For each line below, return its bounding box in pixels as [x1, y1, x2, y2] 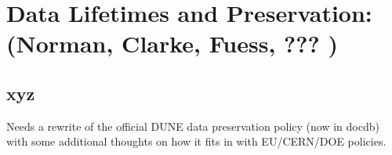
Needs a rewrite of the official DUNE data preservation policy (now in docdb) [6, 117, 379, 134]
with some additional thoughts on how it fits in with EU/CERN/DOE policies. [6, 133, 387, 150]
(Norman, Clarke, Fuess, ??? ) [6, 27, 338, 59]
